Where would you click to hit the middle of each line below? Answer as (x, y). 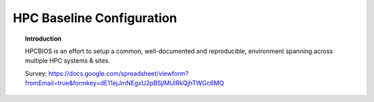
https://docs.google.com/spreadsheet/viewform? (119, 73)
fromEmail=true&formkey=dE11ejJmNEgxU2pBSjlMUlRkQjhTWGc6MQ (125, 83)
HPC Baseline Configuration (95, 18)
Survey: (36, 73)
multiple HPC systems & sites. (68, 61)
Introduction (43, 39)
